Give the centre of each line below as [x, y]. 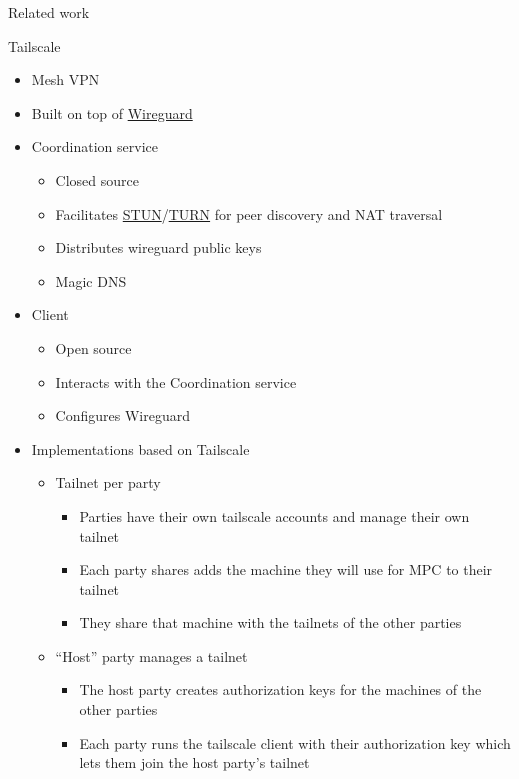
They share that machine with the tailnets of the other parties [270, 622]
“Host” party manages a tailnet [151, 655]
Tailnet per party [108, 482]
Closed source [97, 179]
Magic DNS [91, 280]
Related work [49, 12]
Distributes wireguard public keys [158, 247]
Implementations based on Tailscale [140, 448]
